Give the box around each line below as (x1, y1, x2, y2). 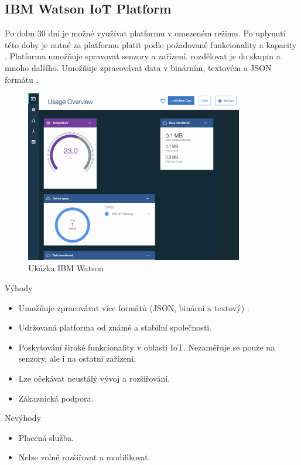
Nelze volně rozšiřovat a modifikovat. (18, 451, 150, 463)
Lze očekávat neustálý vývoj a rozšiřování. (18, 372, 170, 384)
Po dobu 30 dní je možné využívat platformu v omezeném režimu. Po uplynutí (5, 27, 286, 39)
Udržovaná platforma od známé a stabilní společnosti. (18, 321, 212, 333)
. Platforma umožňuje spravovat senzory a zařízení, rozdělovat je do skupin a (5, 50, 281, 62)
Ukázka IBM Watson (28, 262, 104, 274)
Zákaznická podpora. (18, 392, 94, 404)
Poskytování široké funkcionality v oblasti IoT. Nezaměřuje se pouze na (18, 341, 275, 353)
